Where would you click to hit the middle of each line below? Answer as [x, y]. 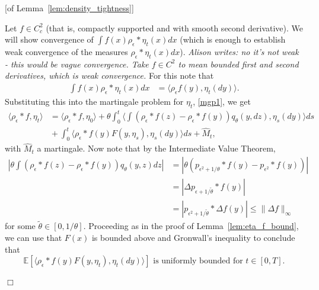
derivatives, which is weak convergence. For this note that [109, 75]
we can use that [34, 237]
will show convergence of [49, 39]
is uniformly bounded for [198, 261]
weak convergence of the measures [66, 51]
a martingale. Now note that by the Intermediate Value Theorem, [156, 148]
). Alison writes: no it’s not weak [239, 51]
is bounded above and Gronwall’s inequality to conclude [193, 237]
